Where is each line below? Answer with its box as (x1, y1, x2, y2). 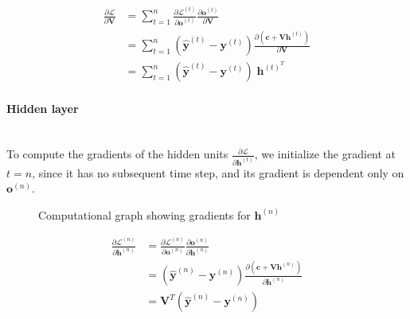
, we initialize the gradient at (254, 146, 396, 162)
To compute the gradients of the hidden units (6, 146, 228, 162)
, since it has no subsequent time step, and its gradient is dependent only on (32, 164, 404, 181)
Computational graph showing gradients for (38, 206, 251, 223)
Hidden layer (6, 99, 79, 116)
